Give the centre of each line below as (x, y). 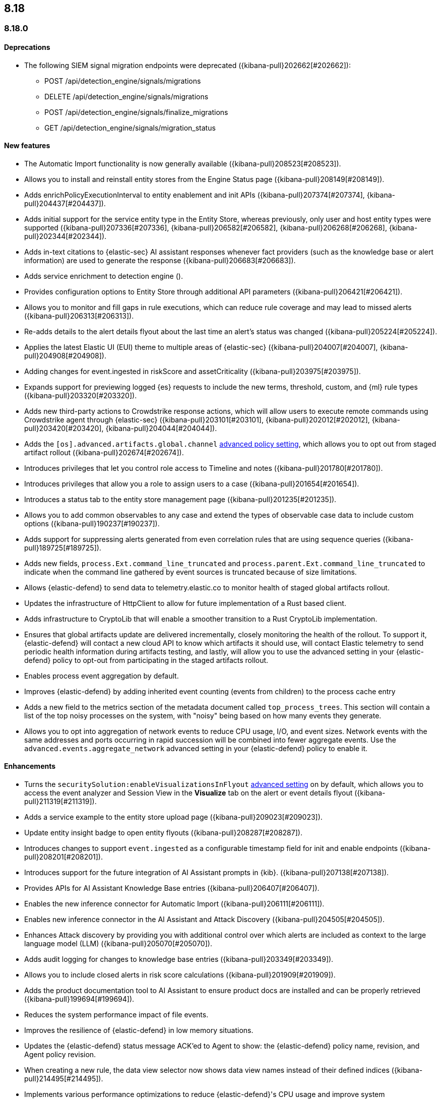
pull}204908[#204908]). (65, 355)
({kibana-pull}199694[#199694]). (79, 999)
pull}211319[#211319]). (60, 802)
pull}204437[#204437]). (65, 203)
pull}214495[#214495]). (64, 1079)
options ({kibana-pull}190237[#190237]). (92, 523)
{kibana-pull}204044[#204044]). (161, 428)
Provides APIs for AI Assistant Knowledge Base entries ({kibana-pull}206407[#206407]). (172, 888)
